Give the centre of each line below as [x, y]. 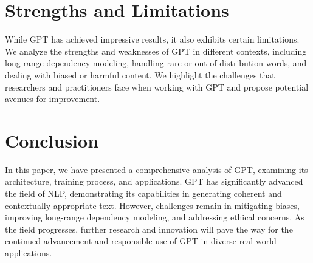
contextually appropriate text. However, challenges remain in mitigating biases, [152, 205]
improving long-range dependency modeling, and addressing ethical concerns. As [155, 217]
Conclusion [52, 140]
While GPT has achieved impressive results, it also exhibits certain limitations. [152, 39]
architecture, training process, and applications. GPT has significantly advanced [154, 181]
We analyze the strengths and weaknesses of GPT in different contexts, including [156, 51]
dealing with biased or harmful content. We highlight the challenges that [140, 74]
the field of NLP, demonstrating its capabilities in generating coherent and [143, 193]
